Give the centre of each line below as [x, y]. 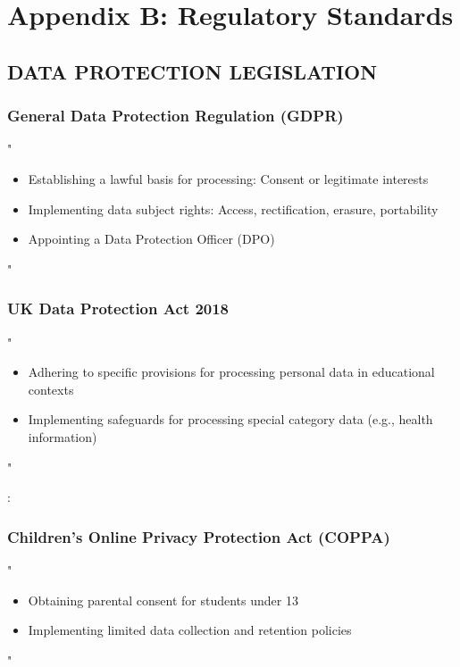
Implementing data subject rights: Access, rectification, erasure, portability [233, 208]
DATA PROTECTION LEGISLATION [192, 71]
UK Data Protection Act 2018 [118, 308]
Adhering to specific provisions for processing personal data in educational [231, 372]
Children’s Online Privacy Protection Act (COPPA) [199, 536]
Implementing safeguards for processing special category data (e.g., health [230, 419]
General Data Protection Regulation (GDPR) [176, 116]
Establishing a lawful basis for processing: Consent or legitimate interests [228, 178]
